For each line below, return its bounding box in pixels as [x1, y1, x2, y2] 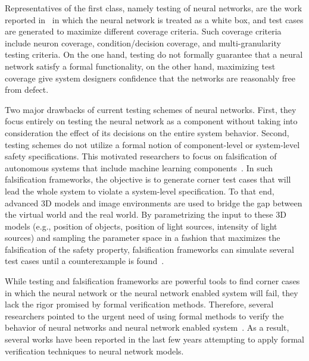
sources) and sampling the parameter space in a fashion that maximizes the [5, 231, 280, 244]
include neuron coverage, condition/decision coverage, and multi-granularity [5, 36, 281, 49]
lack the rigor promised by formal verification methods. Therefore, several [5, 298, 274, 310]
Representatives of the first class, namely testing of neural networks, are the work [5, 2, 302, 14]
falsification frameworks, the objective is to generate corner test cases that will [5, 173, 291, 186]
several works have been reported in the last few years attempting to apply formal [5, 333, 304, 346]
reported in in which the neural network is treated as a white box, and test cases [5, 13, 304, 26]
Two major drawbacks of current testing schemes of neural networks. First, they [5, 103, 296, 115]
